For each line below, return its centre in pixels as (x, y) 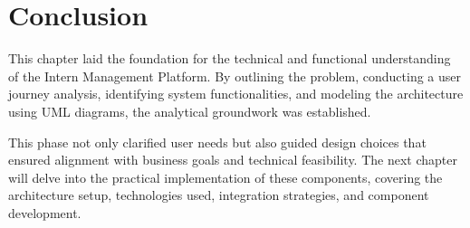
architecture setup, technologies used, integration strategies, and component (219, 195)
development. (45, 212)
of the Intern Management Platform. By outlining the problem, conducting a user (235, 76)
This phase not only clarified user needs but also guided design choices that (217, 142)
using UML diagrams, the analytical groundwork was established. (190, 111)
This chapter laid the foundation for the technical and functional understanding (230, 58)
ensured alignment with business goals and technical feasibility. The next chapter (233, 160)
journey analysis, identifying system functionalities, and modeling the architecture (236, 94)
